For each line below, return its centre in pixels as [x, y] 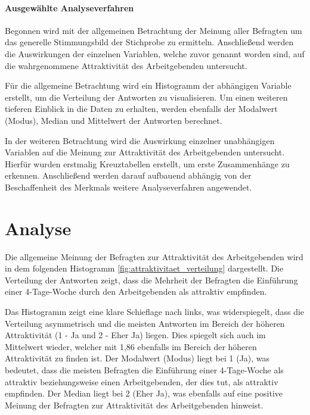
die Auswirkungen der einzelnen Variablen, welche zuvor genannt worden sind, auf [155, 53]
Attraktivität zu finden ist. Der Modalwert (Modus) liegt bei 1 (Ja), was [137, 358]
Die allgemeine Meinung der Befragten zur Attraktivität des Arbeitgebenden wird [154, 256]
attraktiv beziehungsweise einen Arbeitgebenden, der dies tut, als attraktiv [142, 381]
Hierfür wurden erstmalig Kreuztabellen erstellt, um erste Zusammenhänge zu [147, 163]
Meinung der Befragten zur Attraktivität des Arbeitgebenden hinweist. [134, 405]
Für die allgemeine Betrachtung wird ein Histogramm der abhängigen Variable [148, 85]
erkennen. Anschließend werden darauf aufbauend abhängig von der [128, 175]
